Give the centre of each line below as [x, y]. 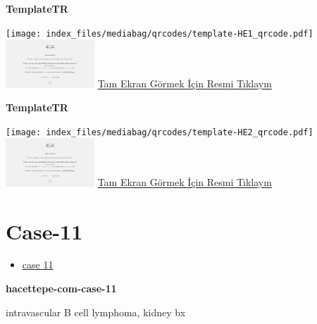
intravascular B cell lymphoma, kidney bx [96, 312]
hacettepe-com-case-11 [61, 288]
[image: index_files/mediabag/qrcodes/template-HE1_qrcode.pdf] [160, 33]
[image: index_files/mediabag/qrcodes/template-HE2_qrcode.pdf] [160, 132]
